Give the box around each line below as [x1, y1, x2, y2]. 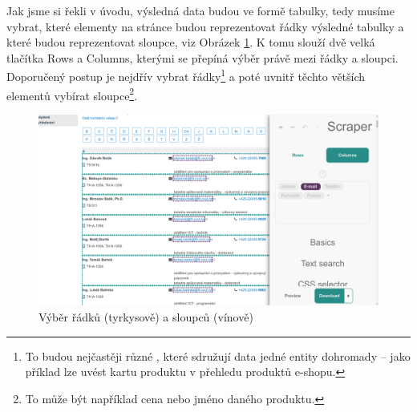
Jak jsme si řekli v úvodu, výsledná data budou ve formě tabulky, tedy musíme [6, 2, 395, 18]
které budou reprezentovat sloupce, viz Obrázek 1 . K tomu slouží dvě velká [6, 34, 375, 50]
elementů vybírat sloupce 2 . [6, 84, 138, 103]
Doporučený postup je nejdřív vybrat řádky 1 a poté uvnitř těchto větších [6, 66, 366, 85]
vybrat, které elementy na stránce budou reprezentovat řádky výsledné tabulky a [6, 18, 404, 34]
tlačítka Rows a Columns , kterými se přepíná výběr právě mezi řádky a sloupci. [6, 49, 399, 66]
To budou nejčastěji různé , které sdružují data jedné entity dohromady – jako [25, 347, 411, 364]
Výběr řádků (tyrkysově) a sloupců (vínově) [38, 308, 253, 325]
